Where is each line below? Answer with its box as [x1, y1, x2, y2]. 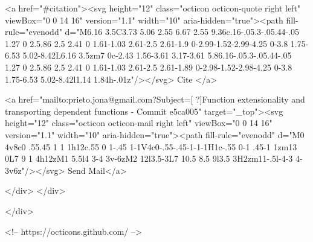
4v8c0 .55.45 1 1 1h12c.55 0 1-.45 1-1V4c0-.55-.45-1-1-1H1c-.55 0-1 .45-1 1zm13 [5, 140, 297, 153]
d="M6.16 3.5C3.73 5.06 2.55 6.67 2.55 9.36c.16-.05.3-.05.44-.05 [65, 25, 300, 38]
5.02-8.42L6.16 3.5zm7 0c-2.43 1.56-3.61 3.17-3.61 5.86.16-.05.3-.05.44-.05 [22, 49, 292, 62]
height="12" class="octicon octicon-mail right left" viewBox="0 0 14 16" [5, 116, 273, 129]
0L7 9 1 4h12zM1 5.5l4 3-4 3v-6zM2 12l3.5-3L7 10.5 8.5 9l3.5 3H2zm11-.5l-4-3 [5, 152, 293, 165]
